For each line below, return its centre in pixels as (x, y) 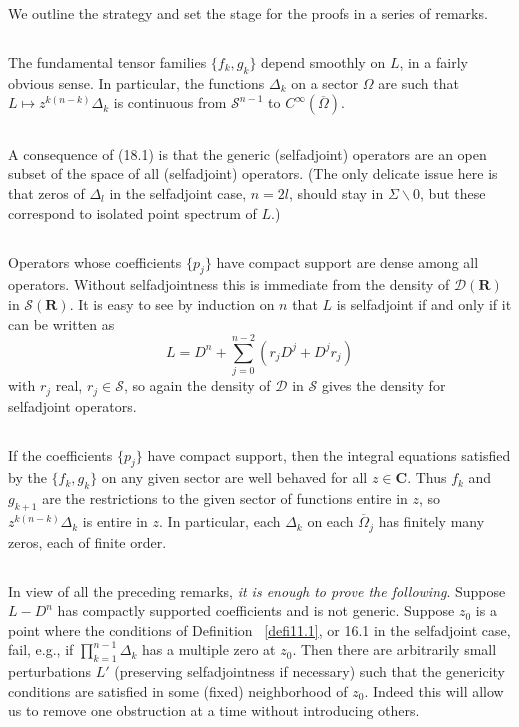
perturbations (50, 671)
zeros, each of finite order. (87, 541)
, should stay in (336, 192)
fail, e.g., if (41, 649)
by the (27, 477)
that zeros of (46, 192)
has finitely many (431, 521)
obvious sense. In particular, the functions (136, 82)
